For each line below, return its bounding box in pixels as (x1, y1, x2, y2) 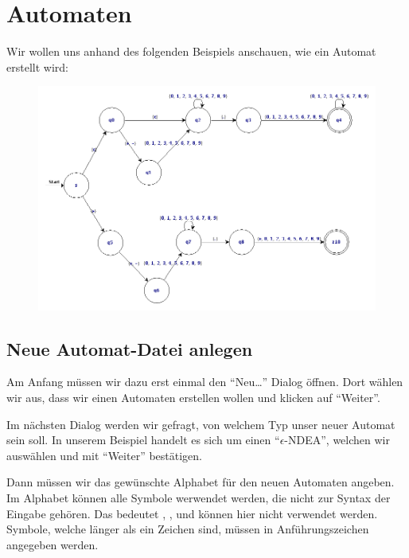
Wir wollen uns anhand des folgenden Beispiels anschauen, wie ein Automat (6, 43, 376, 60)
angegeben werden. (6, 536, 99, 552)
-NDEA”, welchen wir (284, 431, 390, 448)
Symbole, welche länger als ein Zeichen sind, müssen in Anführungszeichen (6, 521, 369, 537)
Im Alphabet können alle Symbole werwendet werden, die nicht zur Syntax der (6, 489, 391, 505)
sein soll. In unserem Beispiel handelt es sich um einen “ (6, 431, 280, 448)
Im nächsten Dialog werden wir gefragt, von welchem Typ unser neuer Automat (6, 416, 395, 432)
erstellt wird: (6, 58, 68, 75)
